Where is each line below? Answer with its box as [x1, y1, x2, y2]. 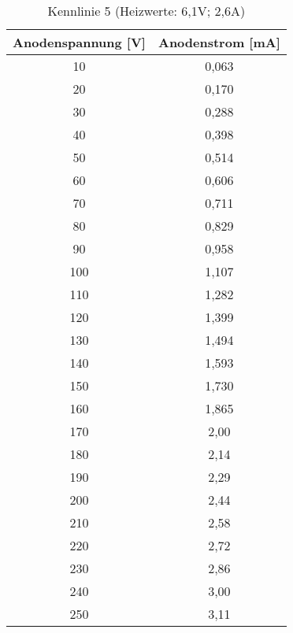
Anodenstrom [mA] [158, 33, 280, 51]
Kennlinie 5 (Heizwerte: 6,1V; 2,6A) [47, 2, 246, 20]
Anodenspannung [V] [13, 33, 146, 51]
